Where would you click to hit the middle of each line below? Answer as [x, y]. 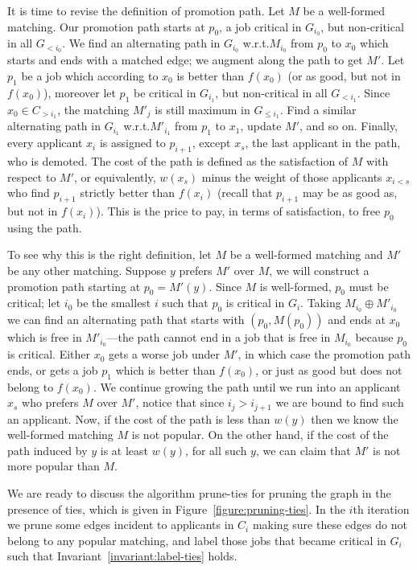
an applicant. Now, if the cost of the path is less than [139, 418]
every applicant [45, 143]
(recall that [245, 193]
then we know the [355, 418]
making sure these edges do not [330, 525]
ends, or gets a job [53, 369]
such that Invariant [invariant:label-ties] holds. [122, 556]
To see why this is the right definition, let [109, 254]
